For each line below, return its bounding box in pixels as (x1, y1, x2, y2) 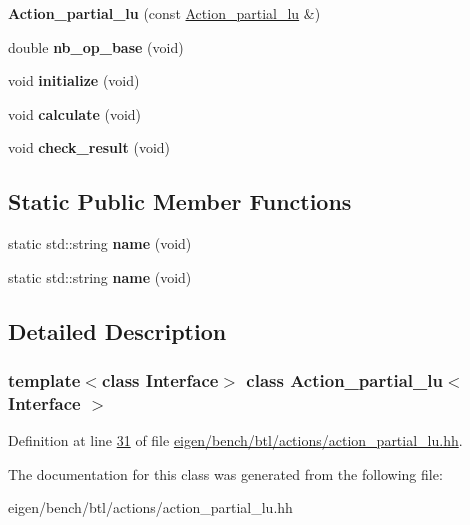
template (8, 368, 81, 393)
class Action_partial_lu (246, 368, 443, 393)
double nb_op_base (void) (8, 36, 184, 57)
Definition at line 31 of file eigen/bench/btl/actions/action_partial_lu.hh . (8, 430, 463, 451)
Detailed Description (8, 315, 227, 346)
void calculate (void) (8, 103, 142, 124)
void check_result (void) (8, 137, 171, 158)
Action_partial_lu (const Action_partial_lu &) (8, 3, 321, 23)
